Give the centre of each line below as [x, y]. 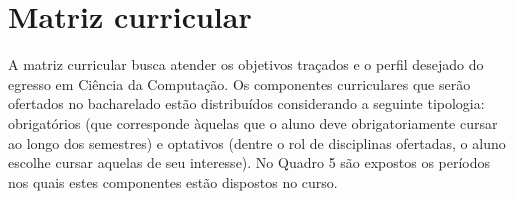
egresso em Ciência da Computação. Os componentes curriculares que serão [239, 83]
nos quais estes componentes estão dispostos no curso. [173, 181]
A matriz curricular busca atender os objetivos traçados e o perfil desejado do [246, 64]
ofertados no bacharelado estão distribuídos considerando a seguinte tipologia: [246, 103]
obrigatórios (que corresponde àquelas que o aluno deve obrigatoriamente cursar [253, 122]
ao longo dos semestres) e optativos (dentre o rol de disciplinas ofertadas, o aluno [257, 142]
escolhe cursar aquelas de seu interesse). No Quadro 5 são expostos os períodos [249, 162]
